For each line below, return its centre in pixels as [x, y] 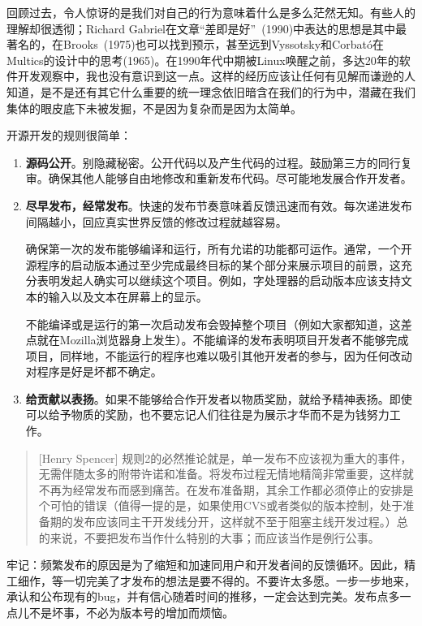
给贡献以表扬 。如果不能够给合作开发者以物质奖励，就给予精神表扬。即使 [219, 398]
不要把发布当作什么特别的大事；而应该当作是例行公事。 [232, 537]
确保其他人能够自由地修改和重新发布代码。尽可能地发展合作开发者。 [230, 178]
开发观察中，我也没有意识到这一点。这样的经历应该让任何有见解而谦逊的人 [216, 76]
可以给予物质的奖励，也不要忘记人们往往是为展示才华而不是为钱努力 [207, 414]
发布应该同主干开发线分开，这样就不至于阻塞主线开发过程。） [235, 522]
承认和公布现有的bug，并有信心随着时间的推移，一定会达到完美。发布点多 [203, 596]
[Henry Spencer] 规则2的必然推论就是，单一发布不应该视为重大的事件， [225, 458]
